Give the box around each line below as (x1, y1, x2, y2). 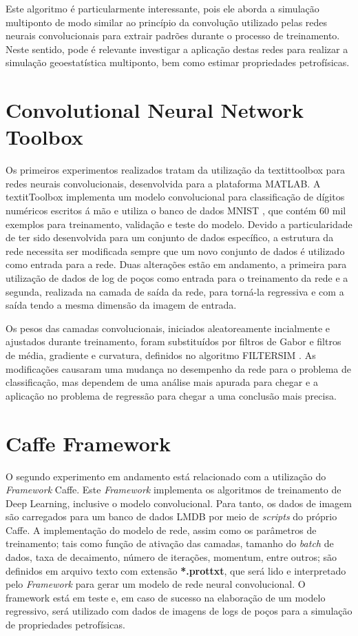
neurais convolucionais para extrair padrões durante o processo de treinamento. (6, 28, 340, 43)
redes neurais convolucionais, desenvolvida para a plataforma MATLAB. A (6, 176, 321, 190)
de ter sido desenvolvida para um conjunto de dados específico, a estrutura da (6, 230, 334, 245)
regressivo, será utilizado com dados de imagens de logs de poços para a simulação (6, 604, 352, 618)
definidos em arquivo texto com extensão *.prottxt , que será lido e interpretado (6, 563, 346, 577)
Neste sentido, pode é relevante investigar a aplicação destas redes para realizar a (6, 41, 348, 56)
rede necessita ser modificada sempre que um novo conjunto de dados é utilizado (6, 243, 345, 258)
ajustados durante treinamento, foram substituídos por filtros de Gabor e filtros (6, 334, 341, 349)
